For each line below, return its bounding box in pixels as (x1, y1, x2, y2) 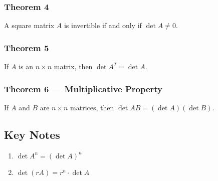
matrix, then (54, 61, 93, 72)
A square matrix (4, 20, 55, 31)
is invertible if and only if (64, 20, 142, 31)
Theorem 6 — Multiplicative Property (4, 82, 163, 95)
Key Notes (4, 126, 60, 142)
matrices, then (70, 102, 114, 112)
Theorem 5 (4, 41, 49, 54)
